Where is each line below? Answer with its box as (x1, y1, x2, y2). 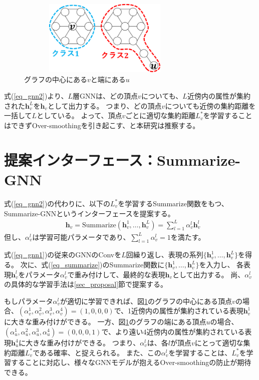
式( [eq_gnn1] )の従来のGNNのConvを (4, 249, 122, 260)
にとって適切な (194, 337, 243, 348)
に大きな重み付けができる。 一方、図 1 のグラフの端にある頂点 (4, 316, 206, 327)
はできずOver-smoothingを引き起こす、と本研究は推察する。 (4, 120, 200, 131)
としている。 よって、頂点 (37, 110, 122, 121)
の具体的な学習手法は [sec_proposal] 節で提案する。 (4, 279, 168, 289)
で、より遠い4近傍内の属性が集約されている (101, 326, 245, 337)
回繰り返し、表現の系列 (126, 249, 203, 260)
